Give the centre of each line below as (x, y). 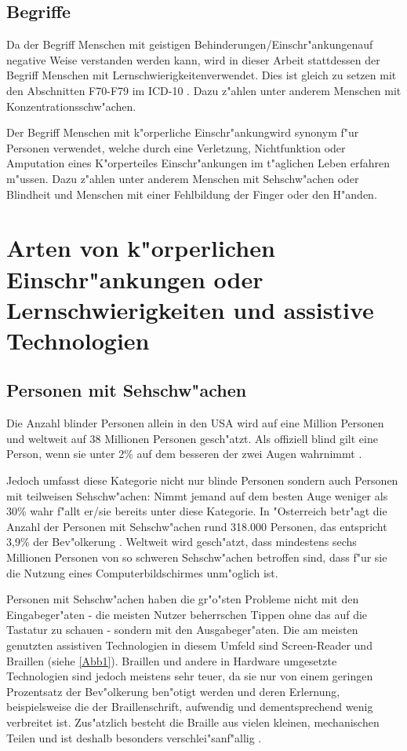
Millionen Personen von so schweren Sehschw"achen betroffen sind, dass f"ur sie (197, 557)
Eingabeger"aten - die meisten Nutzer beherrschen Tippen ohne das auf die (187, 614)
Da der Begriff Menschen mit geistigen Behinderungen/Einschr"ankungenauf (190, 44)
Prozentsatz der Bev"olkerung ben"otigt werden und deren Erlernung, (173, 691)
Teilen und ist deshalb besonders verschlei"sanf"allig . (134, 737)
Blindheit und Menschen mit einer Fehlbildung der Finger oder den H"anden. (192, 194)
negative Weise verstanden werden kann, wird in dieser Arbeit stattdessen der (193, 59)
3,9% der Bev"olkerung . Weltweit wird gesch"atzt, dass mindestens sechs (182, 542)
